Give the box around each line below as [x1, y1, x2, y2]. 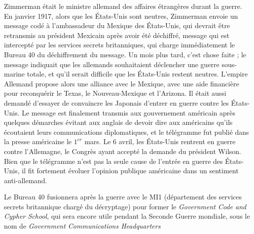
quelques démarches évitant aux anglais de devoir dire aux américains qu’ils [4, 117, 233, 127]
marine [4, 69, 25, 79]
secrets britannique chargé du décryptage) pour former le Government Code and [4, 201, 247, 211]
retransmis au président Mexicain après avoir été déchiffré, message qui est [4, 30, 229, 40]
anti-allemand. [4, 175, 47, 185]
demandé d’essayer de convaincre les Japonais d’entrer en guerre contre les [4, 97, 229, 108]
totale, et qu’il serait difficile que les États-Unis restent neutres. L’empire [27, 69, 248, 79]
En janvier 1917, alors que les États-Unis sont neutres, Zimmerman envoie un [4, 10, 238, 21]
